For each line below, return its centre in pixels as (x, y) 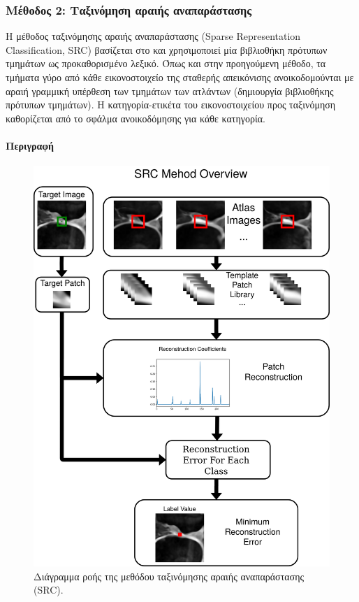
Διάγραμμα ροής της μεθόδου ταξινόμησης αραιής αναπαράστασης (169, 576)
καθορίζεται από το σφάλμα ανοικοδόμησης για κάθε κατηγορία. (135, 118)
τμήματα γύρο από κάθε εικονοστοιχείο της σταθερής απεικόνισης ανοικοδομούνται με (180, 77)
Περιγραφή (30, 145)
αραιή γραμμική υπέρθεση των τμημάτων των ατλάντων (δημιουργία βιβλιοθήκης (170, 91)
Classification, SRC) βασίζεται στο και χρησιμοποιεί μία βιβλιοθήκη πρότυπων (167, 49)
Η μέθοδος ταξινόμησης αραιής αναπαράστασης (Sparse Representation (153, 36)
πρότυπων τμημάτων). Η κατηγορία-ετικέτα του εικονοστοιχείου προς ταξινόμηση (171, 105)
